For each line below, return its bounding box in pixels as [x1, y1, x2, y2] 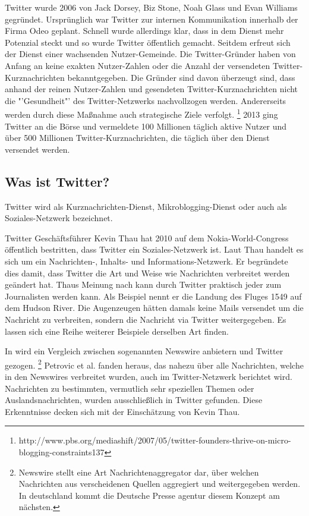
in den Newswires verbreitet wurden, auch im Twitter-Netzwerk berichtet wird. [5, 370, 292, 382]
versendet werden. [5, 143, 70, 155]
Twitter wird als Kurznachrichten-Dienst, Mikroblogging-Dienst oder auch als [5, 200, 287, 212]
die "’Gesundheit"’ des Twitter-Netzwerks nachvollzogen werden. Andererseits [5, 94, 286, 106]
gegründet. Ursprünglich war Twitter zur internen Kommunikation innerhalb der [5, 12, 298, 25]
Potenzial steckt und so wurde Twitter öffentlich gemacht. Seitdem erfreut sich [5, 36, 291, 48]
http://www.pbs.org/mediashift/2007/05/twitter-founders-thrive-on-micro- [18, 434, 291, 446]
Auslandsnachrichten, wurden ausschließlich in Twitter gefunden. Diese [5, 394, 263, 406]
